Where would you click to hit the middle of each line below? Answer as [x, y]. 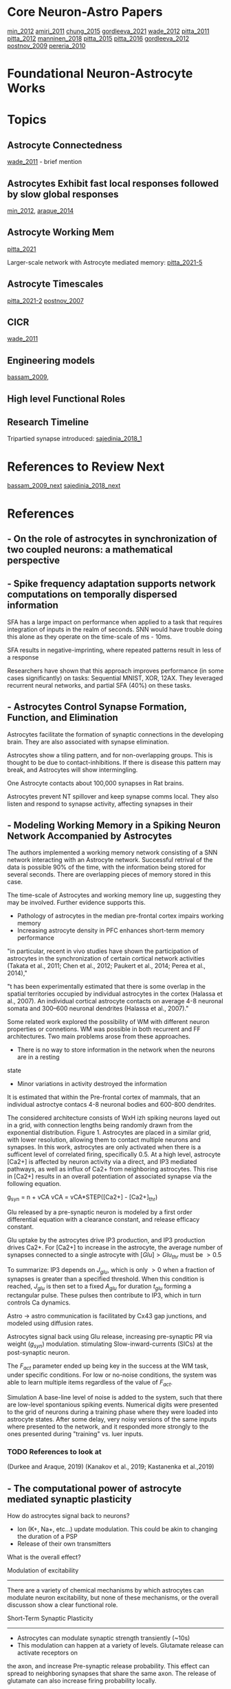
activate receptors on [47, 1653]
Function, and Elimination [63, 718]
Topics [27, 120]
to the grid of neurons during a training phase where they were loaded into [113, 1412]
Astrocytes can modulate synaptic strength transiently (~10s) [103, 1638]
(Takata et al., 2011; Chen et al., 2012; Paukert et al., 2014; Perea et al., [107, 966]
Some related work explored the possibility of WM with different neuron [108, 1022]
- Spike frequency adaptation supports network [111, 584]
